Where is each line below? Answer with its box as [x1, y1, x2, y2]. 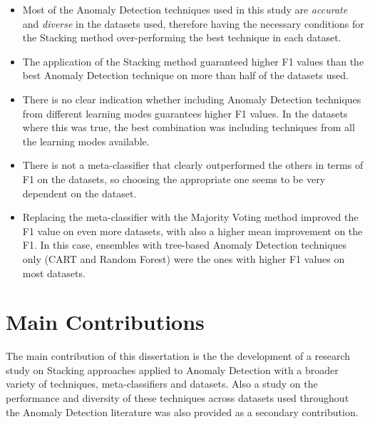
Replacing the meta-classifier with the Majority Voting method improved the [22, 210, 359, 224]
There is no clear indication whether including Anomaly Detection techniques [22, 91, 361, 106]
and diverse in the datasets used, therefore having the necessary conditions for [22, 16, 364, 31]
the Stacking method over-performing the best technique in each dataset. [22, 30, 341, 45]
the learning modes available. [22, 133, 150, 148]
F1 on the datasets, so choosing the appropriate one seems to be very [22, 171, 326, 186]
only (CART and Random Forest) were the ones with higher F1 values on [22, 251, 345, 266]
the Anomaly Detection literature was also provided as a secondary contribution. [6, 404, 359, 419]
